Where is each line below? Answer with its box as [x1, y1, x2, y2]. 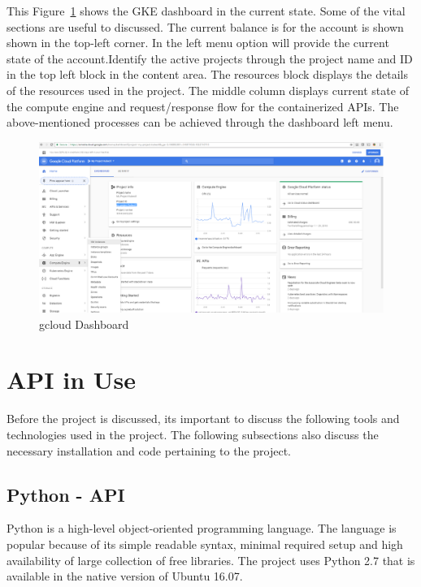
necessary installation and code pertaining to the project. [7, 442, 291, 459]
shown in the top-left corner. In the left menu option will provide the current [7, 34, 389, 51]
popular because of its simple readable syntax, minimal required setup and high [7, 535, 403, 552]
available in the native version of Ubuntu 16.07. [7, 568, 243, 585]
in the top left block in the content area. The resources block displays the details [7, 66, 408, 83]
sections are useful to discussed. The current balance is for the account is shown [7, 18, 404, 35]
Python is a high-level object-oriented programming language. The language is [7, 520, 397, 537]
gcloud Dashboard [39, 315, 129, 332]
